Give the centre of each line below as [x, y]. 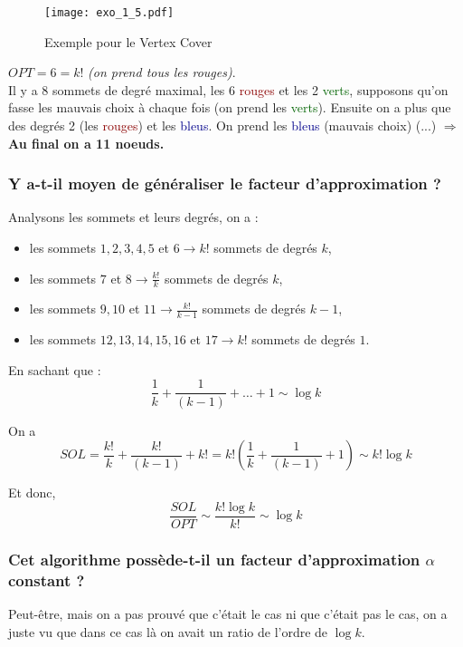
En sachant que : [55, 369]
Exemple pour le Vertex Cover [128, 41]
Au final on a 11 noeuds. [86, 143]
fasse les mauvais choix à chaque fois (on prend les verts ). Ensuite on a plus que [230, 107]
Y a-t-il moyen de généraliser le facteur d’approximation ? [225, 183]
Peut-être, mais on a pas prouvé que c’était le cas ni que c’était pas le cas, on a [228, 613]
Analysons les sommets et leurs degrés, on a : [133, 217]
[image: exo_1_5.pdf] [109, 13]
